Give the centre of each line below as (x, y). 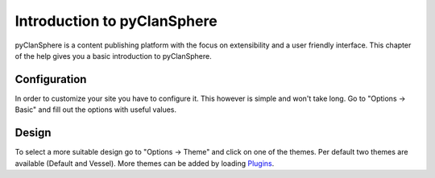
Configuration (51, 79)
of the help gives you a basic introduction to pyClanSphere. (114, 56)
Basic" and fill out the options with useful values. (96, 110)
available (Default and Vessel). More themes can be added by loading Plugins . (145, 163)
